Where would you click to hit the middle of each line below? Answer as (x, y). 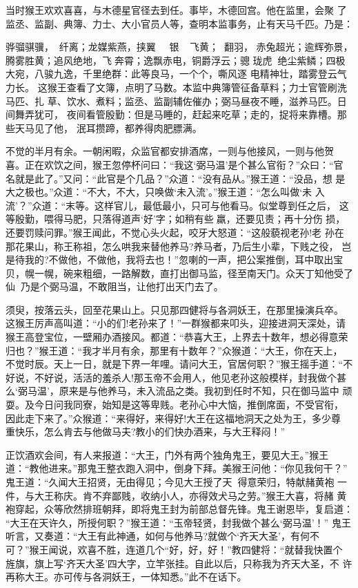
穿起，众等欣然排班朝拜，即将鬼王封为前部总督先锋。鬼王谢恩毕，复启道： (184, 509)
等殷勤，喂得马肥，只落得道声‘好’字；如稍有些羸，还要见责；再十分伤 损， (176, 219)
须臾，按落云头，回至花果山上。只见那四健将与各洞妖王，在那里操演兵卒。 (175, 309)
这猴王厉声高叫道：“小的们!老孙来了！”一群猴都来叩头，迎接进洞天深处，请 (176, 323)
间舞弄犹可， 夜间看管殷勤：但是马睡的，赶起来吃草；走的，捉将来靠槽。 (171, 114)
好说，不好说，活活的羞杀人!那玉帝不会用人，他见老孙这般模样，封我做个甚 (176, 377)
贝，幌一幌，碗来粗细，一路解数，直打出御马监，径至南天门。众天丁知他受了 (179, 273)
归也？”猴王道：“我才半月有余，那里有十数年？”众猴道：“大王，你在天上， (174, 350)
